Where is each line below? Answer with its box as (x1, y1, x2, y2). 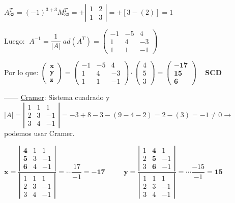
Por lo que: (4, 66, 39, 77)
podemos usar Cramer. (4, 127, 75, 138)
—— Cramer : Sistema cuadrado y (4, 92, 110, 103)
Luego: (4, 35, 25, 46)
